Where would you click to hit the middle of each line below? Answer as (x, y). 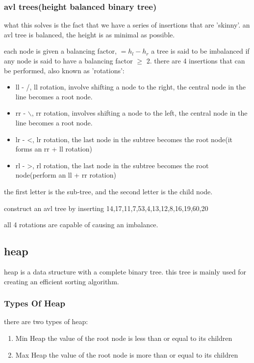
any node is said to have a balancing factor (68, 60)
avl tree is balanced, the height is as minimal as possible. (89, 34)
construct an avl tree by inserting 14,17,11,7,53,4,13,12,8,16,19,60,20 (106, 208)
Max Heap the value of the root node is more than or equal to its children (127, 354)
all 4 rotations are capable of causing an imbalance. (81, 225)
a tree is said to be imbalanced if (200, 51)
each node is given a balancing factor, (60, 51)
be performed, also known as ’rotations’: (64, 70)
